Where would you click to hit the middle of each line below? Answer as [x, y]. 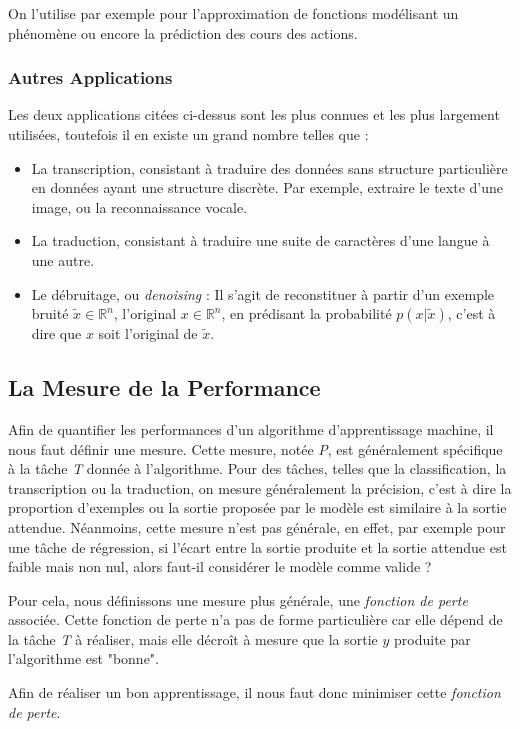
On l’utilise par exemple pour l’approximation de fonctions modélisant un [233, 13]
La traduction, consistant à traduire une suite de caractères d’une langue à [260, 240]
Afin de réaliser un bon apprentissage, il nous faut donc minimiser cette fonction [254, 692]
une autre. [63, 259]
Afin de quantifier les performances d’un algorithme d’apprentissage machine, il [251, 428]
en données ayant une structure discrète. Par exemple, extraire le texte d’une [267, 187]
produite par [432, 638]
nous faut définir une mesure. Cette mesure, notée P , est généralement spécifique [255, 448]
